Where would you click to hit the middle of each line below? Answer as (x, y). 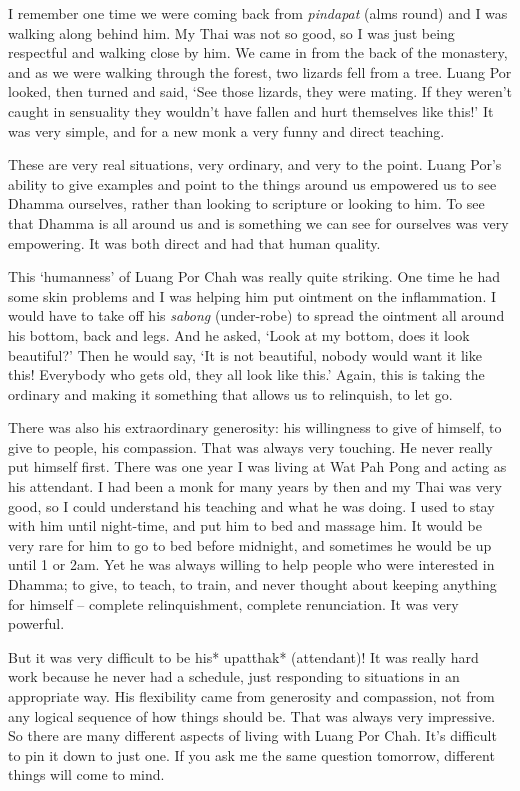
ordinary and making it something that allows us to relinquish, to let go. (230, 393)
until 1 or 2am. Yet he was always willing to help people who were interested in (251, 564)
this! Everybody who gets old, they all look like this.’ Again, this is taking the (246, 374)
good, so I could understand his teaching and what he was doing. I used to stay (251, 505)
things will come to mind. (86, 774)
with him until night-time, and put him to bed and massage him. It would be (245, 525)
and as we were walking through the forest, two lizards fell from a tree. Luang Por (260, 71)
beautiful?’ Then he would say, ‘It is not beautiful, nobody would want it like (245, 354)
